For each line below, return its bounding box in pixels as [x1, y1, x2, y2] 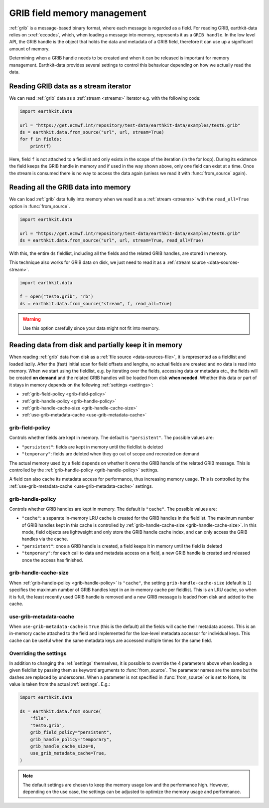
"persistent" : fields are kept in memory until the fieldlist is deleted [21, 444, 163, 450]
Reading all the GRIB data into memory [9, 183, 131, 192]
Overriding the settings [9, 650, 67, 657]
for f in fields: [19, 136, 62, 142]
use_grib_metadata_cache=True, [30, 751, 107, 756]
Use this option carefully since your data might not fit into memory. [22, 325, 160, 331]
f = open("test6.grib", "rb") [19, 294, 94, 299]
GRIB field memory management [9, 7, 147, 18]
